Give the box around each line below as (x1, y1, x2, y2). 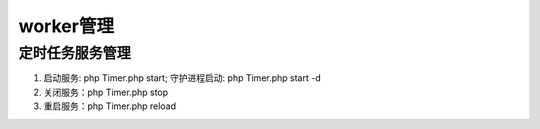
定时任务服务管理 (18, 44, 132, 62)
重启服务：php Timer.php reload (43, 100, 177, 112)
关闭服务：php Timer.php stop (43, 86, 169, 98)
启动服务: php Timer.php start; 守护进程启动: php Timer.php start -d (43, 72, 321, 84)
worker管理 (18, 15, 115, 37)
